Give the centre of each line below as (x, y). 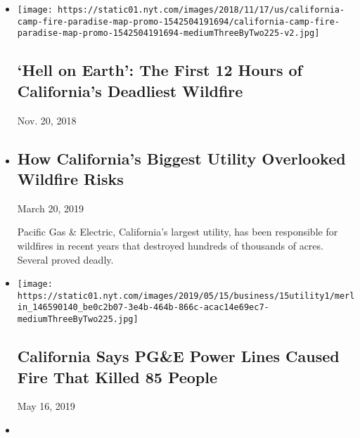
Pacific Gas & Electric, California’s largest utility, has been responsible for (178, 232)
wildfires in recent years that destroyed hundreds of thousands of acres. (170, 245)
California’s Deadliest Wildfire (130, 90)
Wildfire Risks (70, 178)
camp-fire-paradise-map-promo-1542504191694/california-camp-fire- (178, 21)
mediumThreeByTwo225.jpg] (78, 320)
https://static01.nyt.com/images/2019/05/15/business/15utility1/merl (186, 296)
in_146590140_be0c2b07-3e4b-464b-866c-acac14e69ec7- (143, 308)
